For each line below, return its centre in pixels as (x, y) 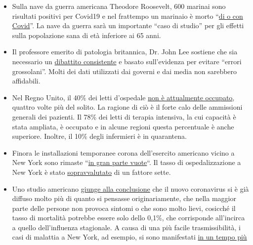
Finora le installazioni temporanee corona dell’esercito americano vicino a (123, 152)
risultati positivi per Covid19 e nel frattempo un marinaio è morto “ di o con (127, 16)
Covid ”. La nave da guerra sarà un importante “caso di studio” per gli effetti (128, 25)
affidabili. (26, 81)
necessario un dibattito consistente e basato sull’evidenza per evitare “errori (127, 61)
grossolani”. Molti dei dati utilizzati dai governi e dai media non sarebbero (125, 71)
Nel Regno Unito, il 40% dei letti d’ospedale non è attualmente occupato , (123, 97)
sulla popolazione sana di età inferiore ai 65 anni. (86, 35)
